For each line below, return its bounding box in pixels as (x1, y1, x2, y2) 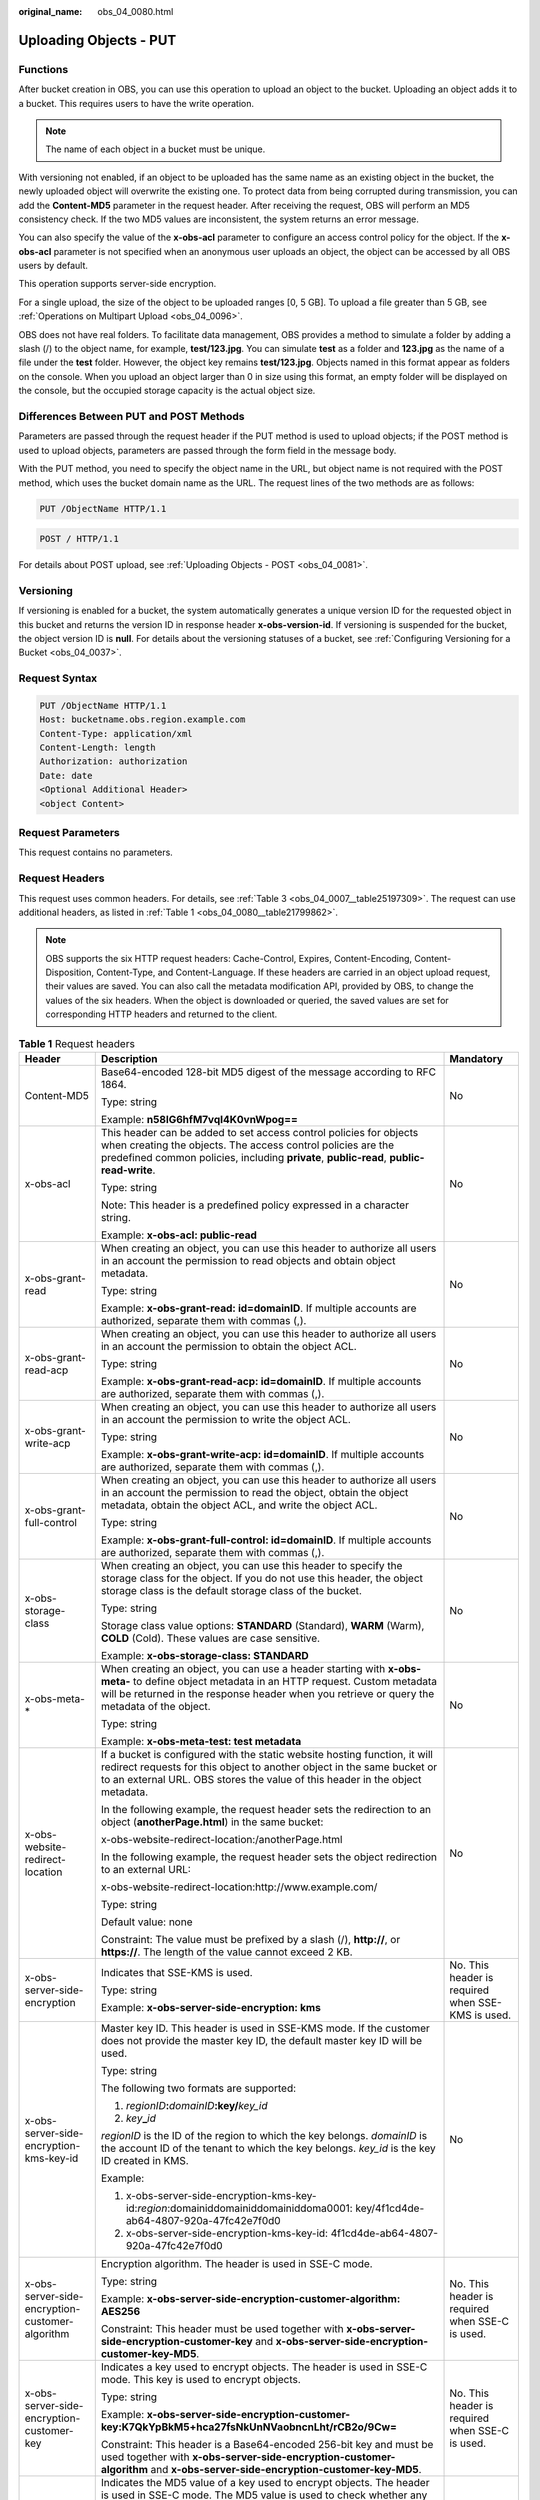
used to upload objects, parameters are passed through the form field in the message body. (18, 444, 397, 456)
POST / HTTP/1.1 (39, 533, 120, 545)
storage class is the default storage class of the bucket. (100, 1584, 362, 1598)
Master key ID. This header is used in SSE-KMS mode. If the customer (100, 2021, 430, 2035)
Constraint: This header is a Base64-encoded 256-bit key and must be (100, 2438, 434, 2452)
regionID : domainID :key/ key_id (125, 2099, 268, 2113)
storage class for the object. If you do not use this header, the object (100, 1571, 424, 1585)
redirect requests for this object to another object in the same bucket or (100, 1760, 438, 1774)
